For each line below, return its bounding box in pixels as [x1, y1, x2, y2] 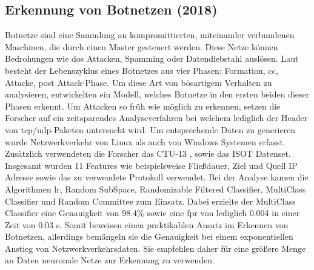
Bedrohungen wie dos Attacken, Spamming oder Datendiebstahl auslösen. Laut [5, 52, 299, 65]
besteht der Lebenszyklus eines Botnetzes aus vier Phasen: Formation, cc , [5, 64, 278, 76]
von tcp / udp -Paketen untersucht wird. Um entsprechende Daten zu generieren [5, 123, 296, 136]
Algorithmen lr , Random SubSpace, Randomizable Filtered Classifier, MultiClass [5, 182, 306, 195]
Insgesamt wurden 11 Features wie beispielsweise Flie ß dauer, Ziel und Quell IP [5, 159, 298, 171]
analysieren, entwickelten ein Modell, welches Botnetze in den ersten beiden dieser [5, 88, 310, 100]
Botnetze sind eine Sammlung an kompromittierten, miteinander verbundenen [5, 28, 295, 41]
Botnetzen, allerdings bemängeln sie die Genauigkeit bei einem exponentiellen [5, 230, 293, 243]
